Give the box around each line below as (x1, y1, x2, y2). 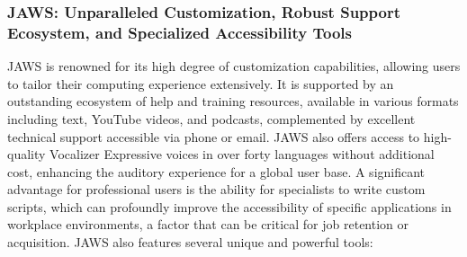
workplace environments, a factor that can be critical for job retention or (7, 215, 409, 234)
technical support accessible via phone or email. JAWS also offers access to (7, 127, 420, 146)
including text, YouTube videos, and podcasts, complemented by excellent (7, 109, 416, 128)
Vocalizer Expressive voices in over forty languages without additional (49, 145, 435, 164)
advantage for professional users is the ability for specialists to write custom (7, 180, 426, 199)
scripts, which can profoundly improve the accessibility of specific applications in (7, 197, 452, 216)
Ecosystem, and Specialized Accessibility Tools (7, 21, 352, 43)
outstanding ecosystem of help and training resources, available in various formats (7, 92, 459, 111)
